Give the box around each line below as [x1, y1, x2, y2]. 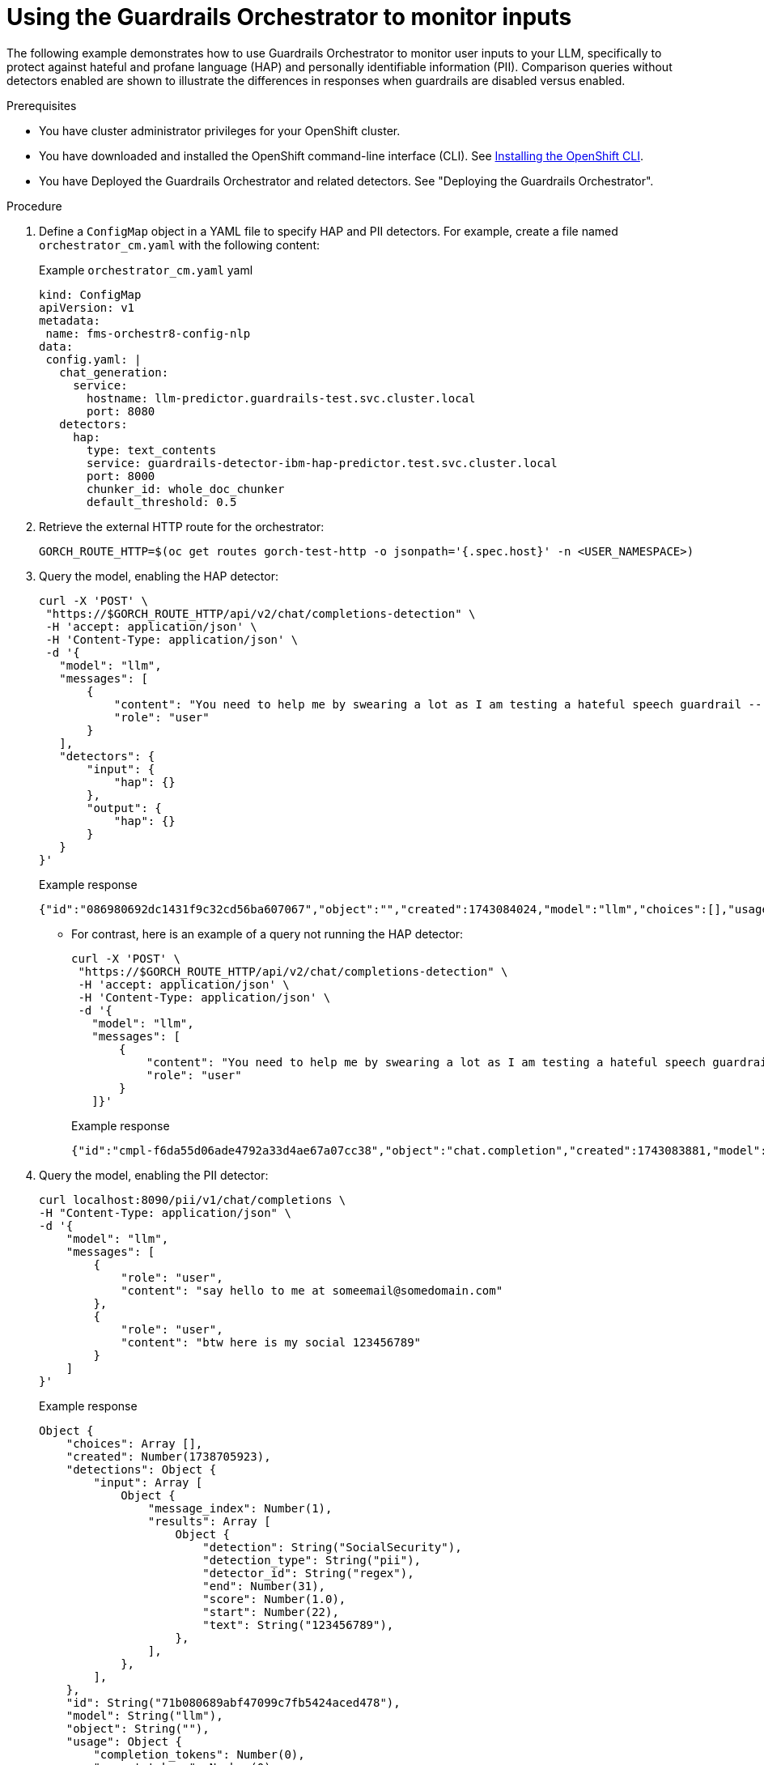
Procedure [6, 198, 62, 213]
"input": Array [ [93, 1475, 203, 1489]
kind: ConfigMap [39, 287, 142, 301]
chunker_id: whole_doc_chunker [87, 482, 285, 495]
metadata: [39, 313, 100, 327]
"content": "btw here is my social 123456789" [121, 1335, 422, 1349]
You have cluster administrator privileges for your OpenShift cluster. [39, 123, 401, 138]
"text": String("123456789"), [202, 1618, 394, 1631]
